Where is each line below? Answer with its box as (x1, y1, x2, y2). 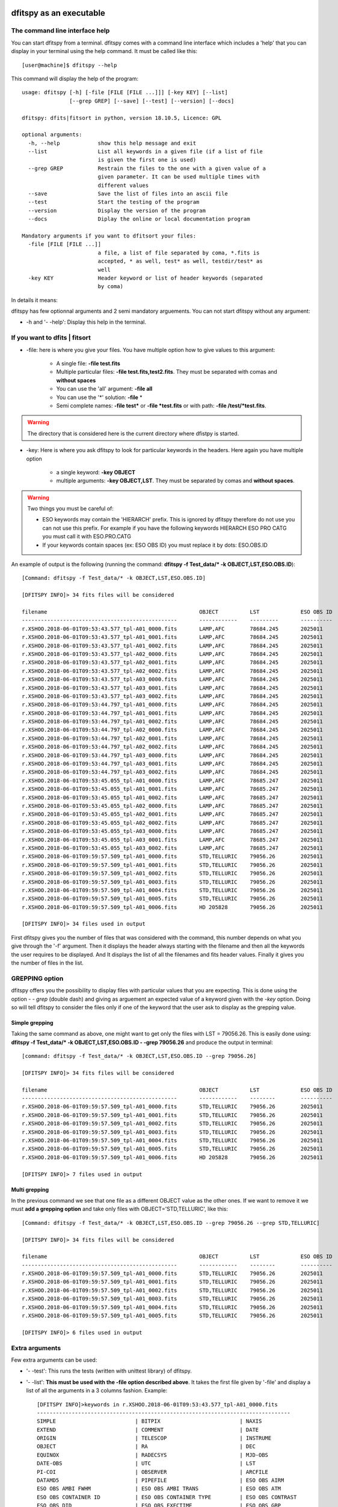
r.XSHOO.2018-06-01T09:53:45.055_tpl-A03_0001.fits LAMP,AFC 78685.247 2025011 (22, 836, 323, 843)
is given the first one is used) (97, 157, 197, 163)
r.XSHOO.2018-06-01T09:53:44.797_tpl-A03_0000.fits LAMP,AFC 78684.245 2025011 (22, 752, 323, 759)
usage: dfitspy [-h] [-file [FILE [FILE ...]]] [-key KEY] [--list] (22, 89, 228, 96)
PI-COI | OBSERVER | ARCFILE (37, 1468, 269, 1475)
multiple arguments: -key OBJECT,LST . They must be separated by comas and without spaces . (56, 477, 295, 485)
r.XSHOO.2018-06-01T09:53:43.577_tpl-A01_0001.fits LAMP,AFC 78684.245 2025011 (22, 634, 323, 641)
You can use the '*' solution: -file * (56, 394, 143, 401)
